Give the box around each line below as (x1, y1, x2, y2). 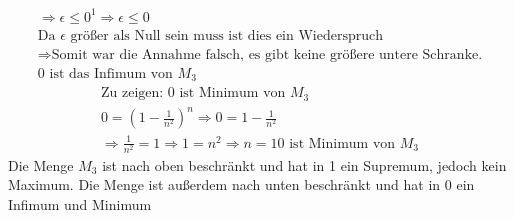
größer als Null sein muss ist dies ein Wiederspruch (70, 28, 383, 43)
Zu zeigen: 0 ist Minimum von (100, 86, 286, 101)
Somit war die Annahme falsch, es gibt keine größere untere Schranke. (51, 47, 483, 62)
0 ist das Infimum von (37, 66, 173, 81)
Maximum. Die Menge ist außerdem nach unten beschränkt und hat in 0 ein (8, 174, 475, 195)
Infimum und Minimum (8, 193, 152, 214)
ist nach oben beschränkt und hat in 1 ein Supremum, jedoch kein (102, 154, 507, 175)
